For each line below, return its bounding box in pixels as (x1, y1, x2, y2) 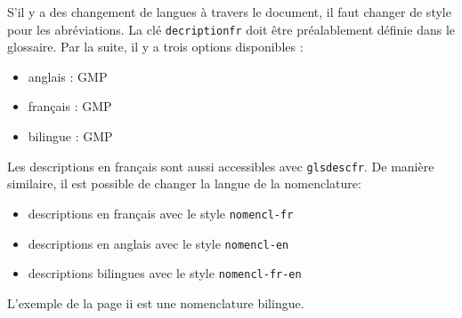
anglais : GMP (28, 67, 108, 85)
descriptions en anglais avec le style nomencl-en (28, 234, 289, 252)
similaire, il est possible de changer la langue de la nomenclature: (7, 174, 361, 193)
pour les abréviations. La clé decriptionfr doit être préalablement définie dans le (7, 20, 455, 38)
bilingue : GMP (28, 127, 113, 146)
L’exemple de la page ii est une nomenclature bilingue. (7, 293, 304, 312)
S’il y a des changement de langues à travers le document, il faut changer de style (7, 3, 451, 20)
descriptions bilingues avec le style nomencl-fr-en (28, 264, 302, 282)
